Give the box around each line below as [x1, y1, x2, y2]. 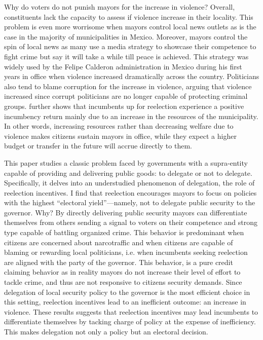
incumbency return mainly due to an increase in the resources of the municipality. [4, 110, 258, 121]
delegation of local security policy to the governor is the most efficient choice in [4, 286, 250, 297]
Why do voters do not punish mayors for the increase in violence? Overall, [4, 2, 235, 12]
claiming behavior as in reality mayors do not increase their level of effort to [4, 267, 241, 277]
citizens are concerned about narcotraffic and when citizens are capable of [4, 237, 233, 247]
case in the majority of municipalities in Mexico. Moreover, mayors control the [4, 31, 248, 42]
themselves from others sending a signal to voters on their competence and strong [4, 217, 258, 228]
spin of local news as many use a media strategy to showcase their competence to [4, 41, 256, 52]
